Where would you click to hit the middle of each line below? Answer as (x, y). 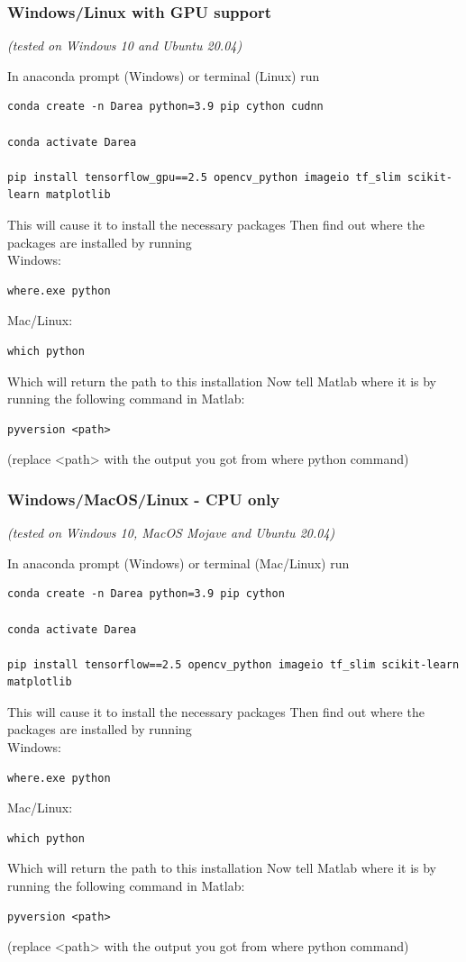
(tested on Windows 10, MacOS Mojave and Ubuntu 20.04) (171, 533)
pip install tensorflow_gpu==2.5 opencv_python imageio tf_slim (204, 177)
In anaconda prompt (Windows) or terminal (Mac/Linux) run (178, 563)
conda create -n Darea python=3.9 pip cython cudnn (165, 107)
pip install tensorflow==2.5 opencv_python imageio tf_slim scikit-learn (233, 664)
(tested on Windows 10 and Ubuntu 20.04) (125, 45)
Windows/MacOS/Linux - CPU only (144, 499)
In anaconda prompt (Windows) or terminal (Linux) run (164, 75)
